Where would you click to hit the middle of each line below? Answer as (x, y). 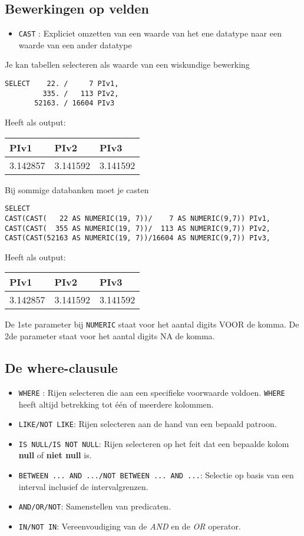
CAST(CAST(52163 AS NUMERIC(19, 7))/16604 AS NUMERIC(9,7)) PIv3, (138, 238)
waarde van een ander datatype (75, 44)
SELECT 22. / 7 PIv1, (62, 84)
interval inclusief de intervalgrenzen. (83, 486)
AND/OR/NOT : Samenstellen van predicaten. (95, 506)
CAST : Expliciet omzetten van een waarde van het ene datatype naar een (150, 33)
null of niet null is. (55, 455)
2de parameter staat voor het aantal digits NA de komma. (110, 336)
